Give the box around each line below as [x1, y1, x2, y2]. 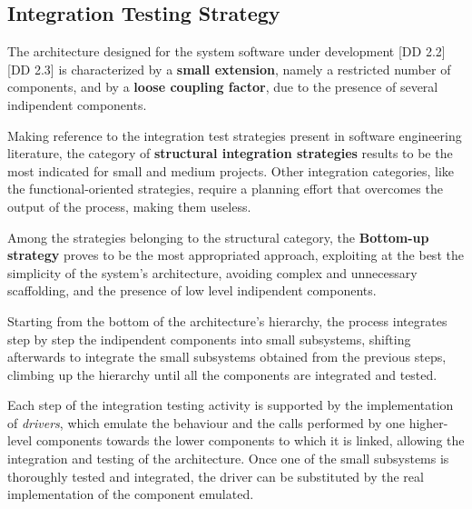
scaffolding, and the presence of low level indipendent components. [7, 281, 377, 300]
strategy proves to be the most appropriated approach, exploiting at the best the [7, 245, 464, 264]
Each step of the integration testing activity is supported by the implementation [7, 395, 454, 414]
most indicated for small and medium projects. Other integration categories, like [7, 161, 455, 180]
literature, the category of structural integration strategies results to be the [7, 144, 453, 163]
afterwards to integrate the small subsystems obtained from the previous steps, [7, 347, 447, 366]
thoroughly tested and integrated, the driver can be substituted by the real [7, 466, 424, 485]
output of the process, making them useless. [7, 196, 251, 215]
